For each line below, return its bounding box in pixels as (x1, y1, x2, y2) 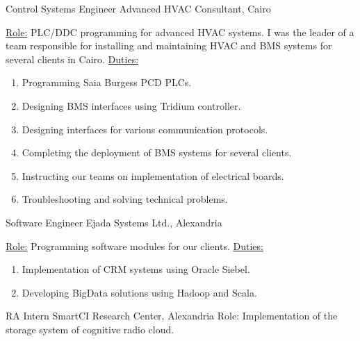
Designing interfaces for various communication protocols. (22, 122, 268, 136)
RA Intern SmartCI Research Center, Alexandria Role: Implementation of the (6, 308, 338, 323)
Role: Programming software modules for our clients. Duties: (6, 238, 263, 253)
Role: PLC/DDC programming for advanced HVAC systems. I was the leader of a (6, 24, 354, 39)
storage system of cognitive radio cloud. (6, 322, 174, 336)
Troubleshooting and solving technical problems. (22, 192, 228, 206)
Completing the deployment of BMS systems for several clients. (22, 145, 292, 160)
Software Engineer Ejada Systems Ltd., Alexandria (6, 215, 222, 229)
